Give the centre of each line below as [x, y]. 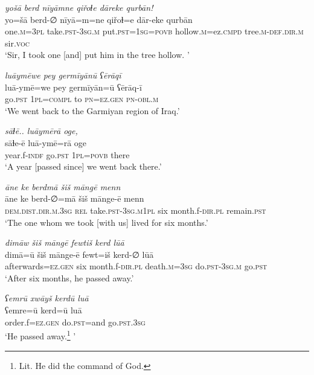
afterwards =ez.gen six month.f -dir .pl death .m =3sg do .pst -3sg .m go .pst [136, 266]
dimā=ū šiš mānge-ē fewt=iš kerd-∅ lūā [79, 254]
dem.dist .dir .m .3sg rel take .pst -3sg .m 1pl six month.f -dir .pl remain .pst [136, 210]
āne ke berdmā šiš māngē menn [63, 186]
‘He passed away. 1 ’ [40, 335]
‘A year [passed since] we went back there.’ [83, 166]
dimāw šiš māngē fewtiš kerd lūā [65, 242]
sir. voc [18, 43]
